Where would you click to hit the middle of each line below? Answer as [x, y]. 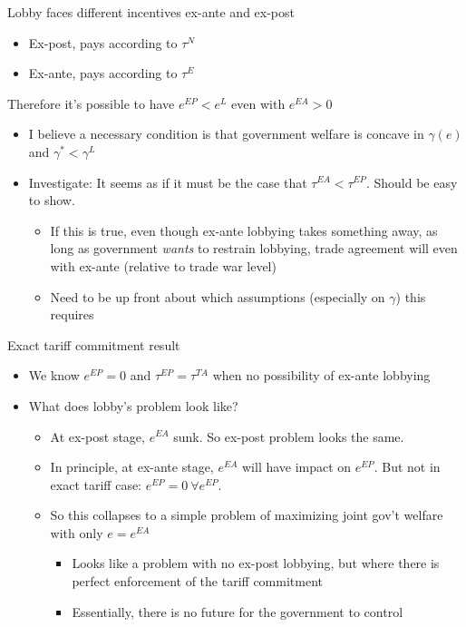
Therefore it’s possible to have [91, 103]
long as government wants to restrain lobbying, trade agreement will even [254, 248]
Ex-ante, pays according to [103, 73]
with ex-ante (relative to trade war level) [163, 265]
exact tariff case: [96, 484]
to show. [52, 200]
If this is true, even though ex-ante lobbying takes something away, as [244, 230]
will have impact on [296, 467]
